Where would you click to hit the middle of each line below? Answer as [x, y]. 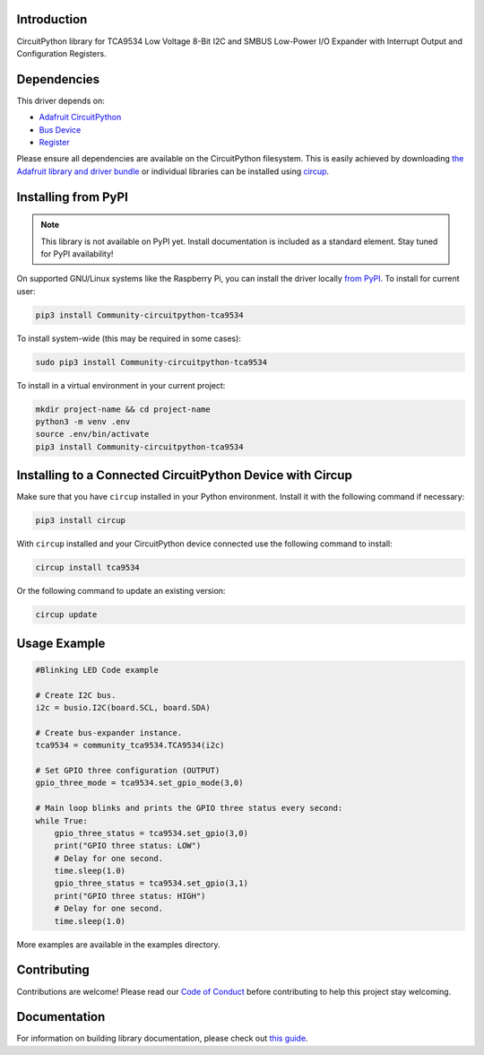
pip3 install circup [80, 521]
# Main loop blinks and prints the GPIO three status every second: [189, 808]
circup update [66, 615]
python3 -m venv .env [83, 422]
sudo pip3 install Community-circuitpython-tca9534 [151, 362]
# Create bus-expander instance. [109, 732]
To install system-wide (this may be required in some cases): [129, 338]
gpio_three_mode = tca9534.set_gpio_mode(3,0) [139, 783]
